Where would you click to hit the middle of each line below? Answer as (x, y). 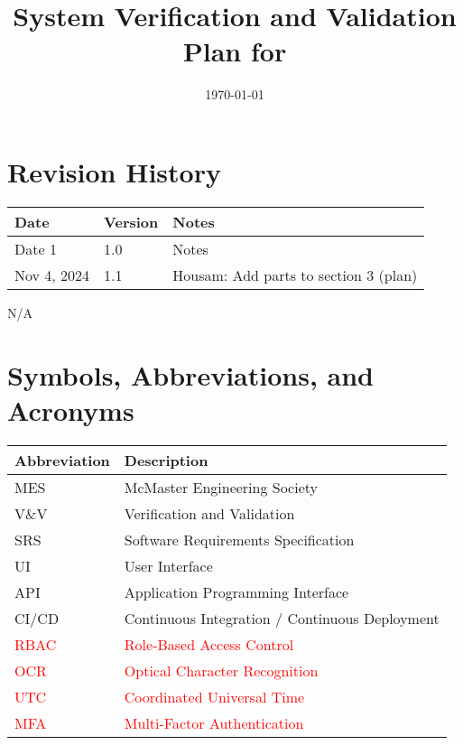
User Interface (168, 565)
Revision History (114, 171)
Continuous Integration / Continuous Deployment (282, 618)
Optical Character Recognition (221, 670)
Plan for (235, 51)
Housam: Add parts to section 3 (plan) (295, 275)
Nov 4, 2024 (52, 275)
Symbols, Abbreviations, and (190, 374)
